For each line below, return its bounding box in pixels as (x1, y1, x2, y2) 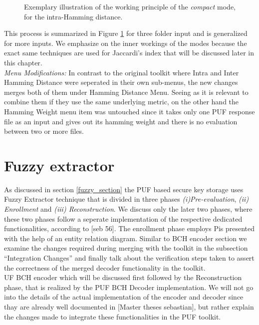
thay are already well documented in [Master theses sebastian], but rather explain (4, 301, 254, 312)
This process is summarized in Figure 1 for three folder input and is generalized (4, 28, 248, 38)
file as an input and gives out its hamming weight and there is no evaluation (4, 116, 238, 126)
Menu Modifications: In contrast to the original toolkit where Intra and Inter (4, 67, 239, 77)
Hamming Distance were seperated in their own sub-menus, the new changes (4, 77, 238, 87)
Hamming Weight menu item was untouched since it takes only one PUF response (4, 106, 255, 116)
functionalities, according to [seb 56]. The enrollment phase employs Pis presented (4, 223, 255, 234)
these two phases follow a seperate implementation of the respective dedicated (4, 213, 243, 224)
